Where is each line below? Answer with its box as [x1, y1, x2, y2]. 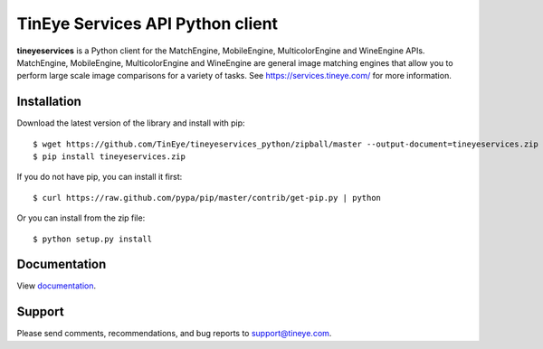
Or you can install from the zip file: [16, 212, 146, 223]
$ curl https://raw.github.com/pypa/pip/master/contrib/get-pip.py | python [33, 193, 382, 203]
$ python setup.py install [33, 233, 153, 244]
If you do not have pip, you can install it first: [16, 172, 183, 183]
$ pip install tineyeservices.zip [33, 152, 186, 162]
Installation [16, 94, 81, 109]
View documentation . [16, 280, 97, 291]
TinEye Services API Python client [16, 14, 279, 33]
